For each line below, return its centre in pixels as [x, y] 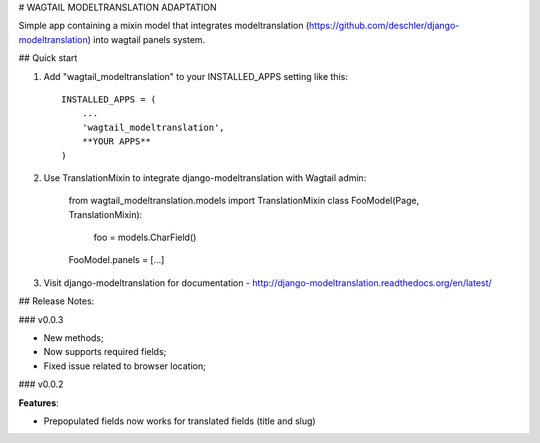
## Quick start [48, 58]
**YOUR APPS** [116, 141]
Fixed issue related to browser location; [125, 366]
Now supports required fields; [105, 352]
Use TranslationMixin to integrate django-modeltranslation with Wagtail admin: [205, 177]
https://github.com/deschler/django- [384, 26]
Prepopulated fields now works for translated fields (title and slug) [179, 421]
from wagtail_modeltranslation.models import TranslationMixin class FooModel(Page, [244, 201]
